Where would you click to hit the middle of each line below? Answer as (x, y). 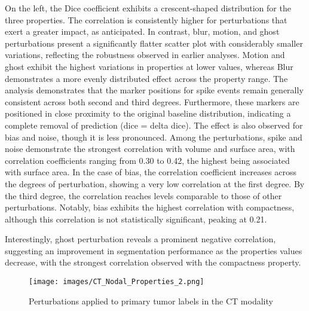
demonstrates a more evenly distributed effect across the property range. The (146, 78)
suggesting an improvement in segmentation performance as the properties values (154, 250)
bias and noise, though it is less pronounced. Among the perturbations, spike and (154, 137)
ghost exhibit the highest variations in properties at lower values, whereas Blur (149, 66)
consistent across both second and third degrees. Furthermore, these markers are (152, 101)
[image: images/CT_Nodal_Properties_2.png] (117, 282)
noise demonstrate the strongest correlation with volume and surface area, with (150, 149)
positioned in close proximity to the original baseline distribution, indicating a (148, 113)
